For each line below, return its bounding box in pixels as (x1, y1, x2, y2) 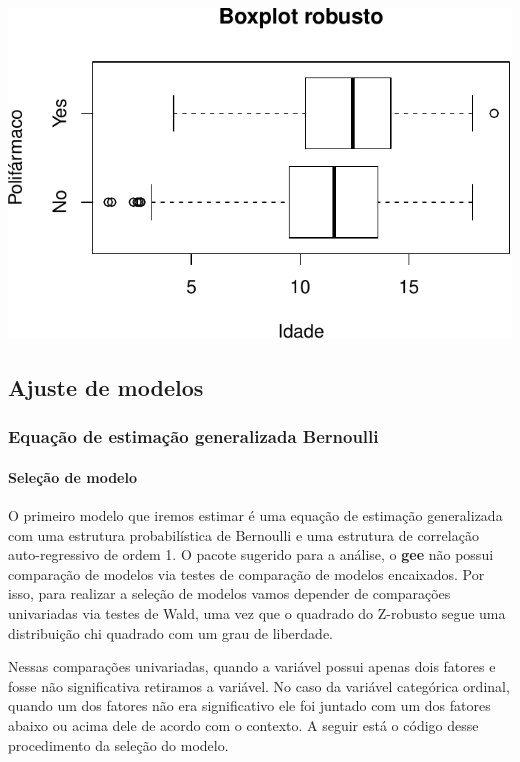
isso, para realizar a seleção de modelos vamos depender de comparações (8, 583, 451, 604)
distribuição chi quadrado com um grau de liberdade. (8, 622, 333, 643)
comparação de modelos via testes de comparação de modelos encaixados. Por (8, 563, 485, 584)
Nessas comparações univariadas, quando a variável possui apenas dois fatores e (8, 656, 496, 677)
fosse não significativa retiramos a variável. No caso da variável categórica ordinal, (8, 675, 510, 696)
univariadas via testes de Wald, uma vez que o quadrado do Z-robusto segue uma (8, 603, 506, 624)
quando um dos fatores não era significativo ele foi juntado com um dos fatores (8, 695, 491, 716)
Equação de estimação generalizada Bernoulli (8, 424, 379, 449)
